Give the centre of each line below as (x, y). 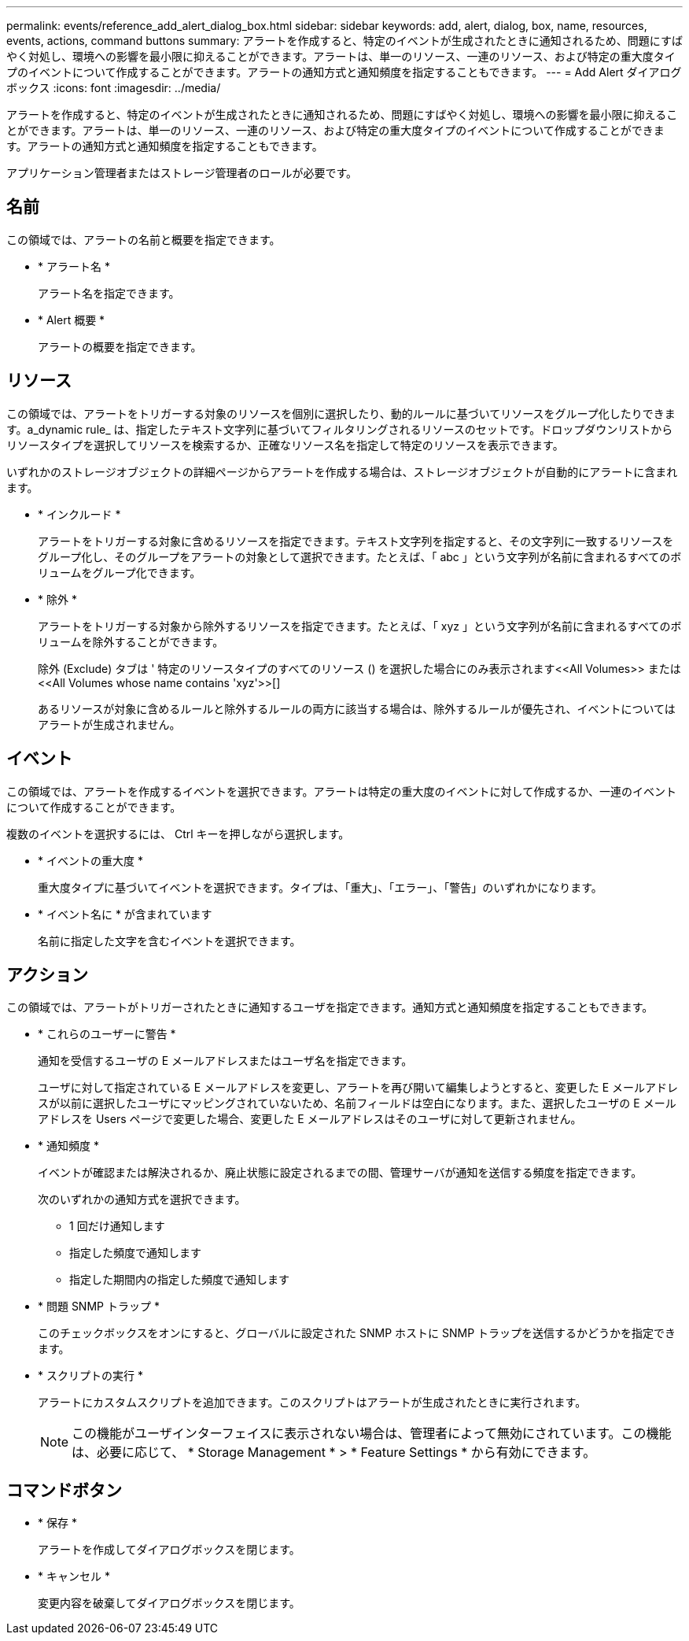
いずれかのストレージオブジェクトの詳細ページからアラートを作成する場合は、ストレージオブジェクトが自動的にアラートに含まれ (342, 471)
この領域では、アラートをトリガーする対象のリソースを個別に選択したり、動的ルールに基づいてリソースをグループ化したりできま (341, 413)
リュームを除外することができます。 (131, 641)
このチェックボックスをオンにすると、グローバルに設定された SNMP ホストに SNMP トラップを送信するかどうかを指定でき (357, 1333)
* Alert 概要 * (72, 320)
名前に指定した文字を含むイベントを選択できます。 (169, 941)
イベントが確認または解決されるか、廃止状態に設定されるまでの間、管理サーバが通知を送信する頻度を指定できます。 (340, 1173)
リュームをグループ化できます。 (120, 572)
